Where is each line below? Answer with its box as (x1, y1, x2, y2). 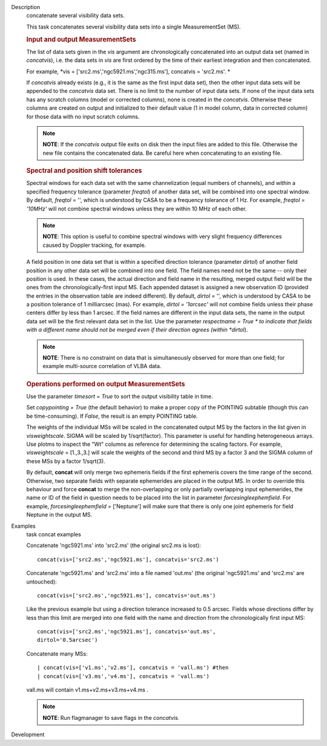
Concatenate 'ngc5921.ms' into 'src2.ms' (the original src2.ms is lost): (26, 542, 201, 549)
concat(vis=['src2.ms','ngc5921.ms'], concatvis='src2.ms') (37, 556, 219, 563)
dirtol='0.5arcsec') (37, 637, 98, 644)
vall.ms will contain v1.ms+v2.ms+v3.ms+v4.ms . (26, 686, 148, 694)
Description (11, 4, 41, 10)
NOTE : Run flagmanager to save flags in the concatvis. (42, 714, 180, 721)
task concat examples (26, 531, 81, 538)
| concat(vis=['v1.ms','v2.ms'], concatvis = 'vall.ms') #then (37, 664, 229, 671)
